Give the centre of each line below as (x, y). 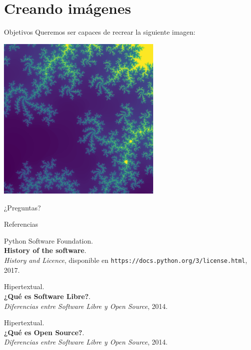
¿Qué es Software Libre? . (47, 296)
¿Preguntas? (22, 207)
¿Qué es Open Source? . (44, 332)
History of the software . (45, 250)
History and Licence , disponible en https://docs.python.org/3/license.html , (126, 260)
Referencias (21, 224)
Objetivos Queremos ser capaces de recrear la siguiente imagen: (100, 32)
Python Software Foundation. (49, 240)
